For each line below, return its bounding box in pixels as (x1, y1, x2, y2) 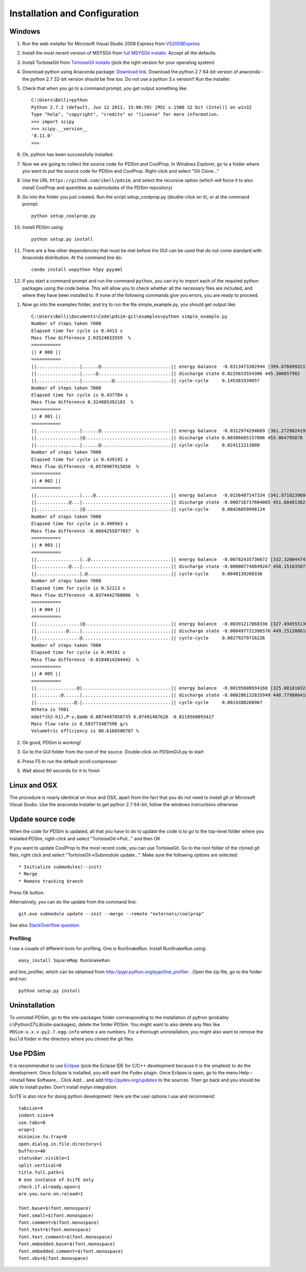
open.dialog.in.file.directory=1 (18, 1141, 102, 1147)
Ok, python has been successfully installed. (22, 151, 114, 158)
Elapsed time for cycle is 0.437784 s (31, 392, 129, 398)
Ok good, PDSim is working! (22, 739, 81, 745)
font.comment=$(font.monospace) (18, 1220, 99, 1226)
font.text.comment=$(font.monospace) (18, 1234, 113, 1240)
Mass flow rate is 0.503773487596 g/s (31, 721, 129, 727)
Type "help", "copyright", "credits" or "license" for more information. (31, 111, 220, 117)
